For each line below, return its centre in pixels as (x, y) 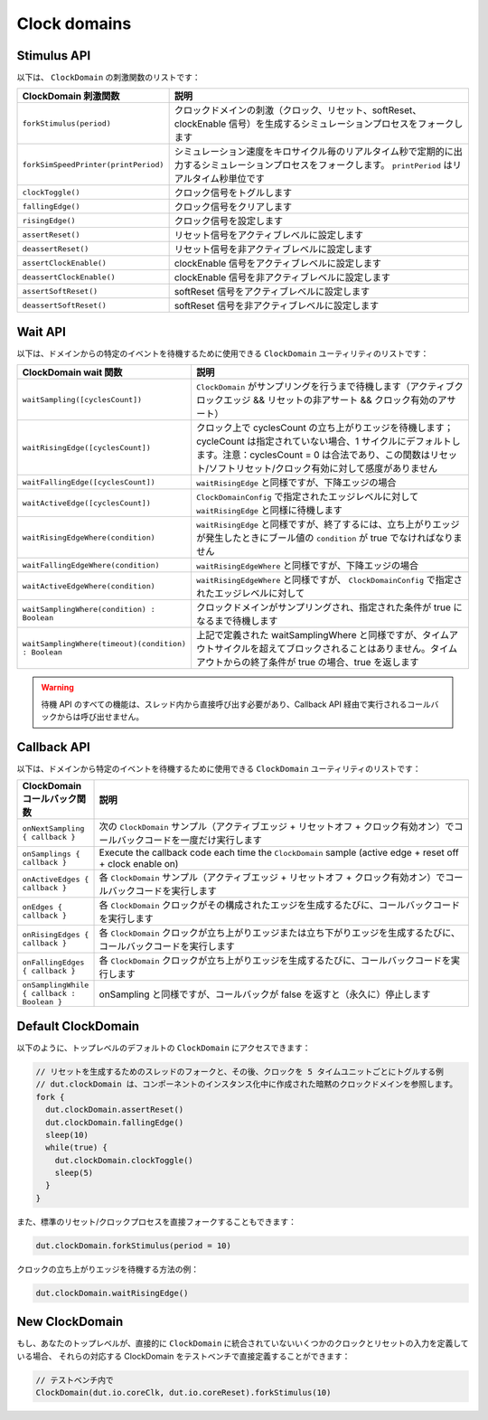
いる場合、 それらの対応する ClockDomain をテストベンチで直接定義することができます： (183, 1356)
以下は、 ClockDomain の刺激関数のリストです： (108, 78)
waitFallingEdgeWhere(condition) (91, 565)
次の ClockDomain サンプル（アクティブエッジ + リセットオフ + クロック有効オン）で (277, 827)
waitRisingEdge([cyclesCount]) (86, 447)
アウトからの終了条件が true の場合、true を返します (307, 663)
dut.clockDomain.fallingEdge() (115, 1122)
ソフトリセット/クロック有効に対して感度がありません (323, 468)
